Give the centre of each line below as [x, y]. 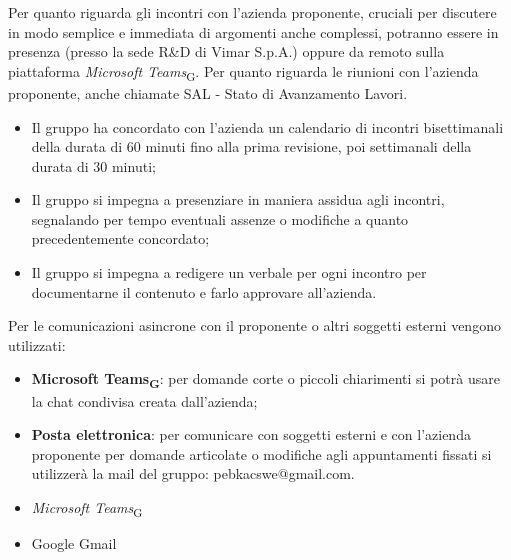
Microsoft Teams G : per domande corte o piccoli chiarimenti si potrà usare [265, 380]
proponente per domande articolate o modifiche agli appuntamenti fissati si [261, 453]
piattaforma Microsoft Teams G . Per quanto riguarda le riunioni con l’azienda [243, 72]
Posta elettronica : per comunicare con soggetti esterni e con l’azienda [251, 434]
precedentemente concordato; [120, 238]
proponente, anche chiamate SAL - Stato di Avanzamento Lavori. [208, 92]
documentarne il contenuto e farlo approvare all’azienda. [204, 291]
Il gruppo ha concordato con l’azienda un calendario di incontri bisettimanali [267, 126]
